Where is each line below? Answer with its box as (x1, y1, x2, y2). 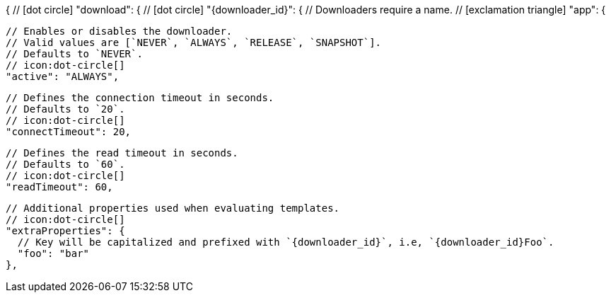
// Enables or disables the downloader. (6, 25, 233, 37)
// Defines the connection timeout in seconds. (6, 92, 274, 103)
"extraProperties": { (6, 225, 125, 236)
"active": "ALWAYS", (6, 71, 120, 82)
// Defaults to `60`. (6, 159, 125, 170)
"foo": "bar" (17, 248, 90, 259)
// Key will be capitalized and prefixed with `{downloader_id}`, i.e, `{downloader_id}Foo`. (17, 236, 554, 248)
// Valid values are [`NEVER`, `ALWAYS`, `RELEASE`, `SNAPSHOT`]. (6, 37, 382, 48)
